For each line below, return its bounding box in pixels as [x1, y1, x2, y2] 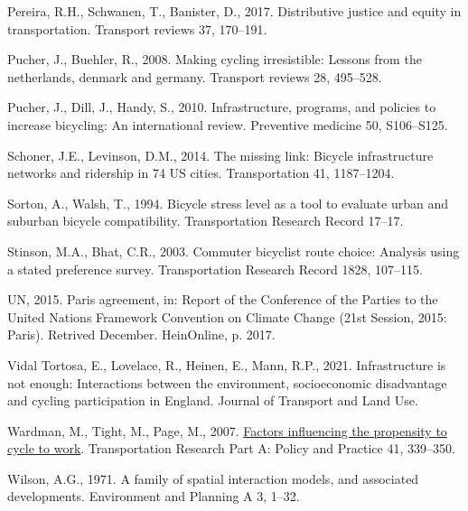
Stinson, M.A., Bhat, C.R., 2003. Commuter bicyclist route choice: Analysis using [7, 241, 460, 260]
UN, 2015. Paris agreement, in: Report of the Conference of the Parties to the [7, 290, 438, 309]
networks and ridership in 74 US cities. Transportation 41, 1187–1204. [7, 163, 395, 182]
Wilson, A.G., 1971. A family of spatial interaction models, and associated [7, 469, 419, 488]
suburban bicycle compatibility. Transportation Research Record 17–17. [7, 211, 404, 230]
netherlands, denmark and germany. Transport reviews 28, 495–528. [7, 67, 382, 86]
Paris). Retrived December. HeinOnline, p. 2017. [7, 325, 276, 344]
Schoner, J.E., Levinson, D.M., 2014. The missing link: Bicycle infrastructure [7, 145, 434, 164]
